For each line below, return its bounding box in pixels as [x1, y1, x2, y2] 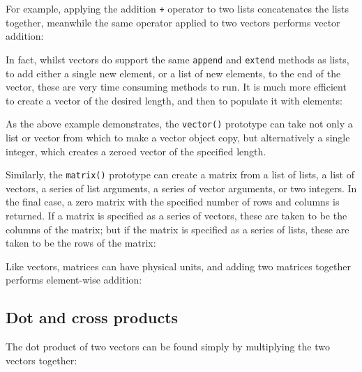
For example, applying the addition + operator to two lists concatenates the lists [6, 1, 349, 15]
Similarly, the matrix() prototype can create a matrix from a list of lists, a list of [6, 167, 354, 182]
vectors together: [6, 352, 77, 367]
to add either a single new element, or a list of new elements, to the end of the [6, 65, 341, 80]
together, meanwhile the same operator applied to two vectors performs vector [6, 15, 340, 29]
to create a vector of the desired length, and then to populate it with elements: [6, 93, 342, 107]
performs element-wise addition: [6, 272, 142, 287]
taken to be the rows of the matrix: [6, 235, 156, 250]
